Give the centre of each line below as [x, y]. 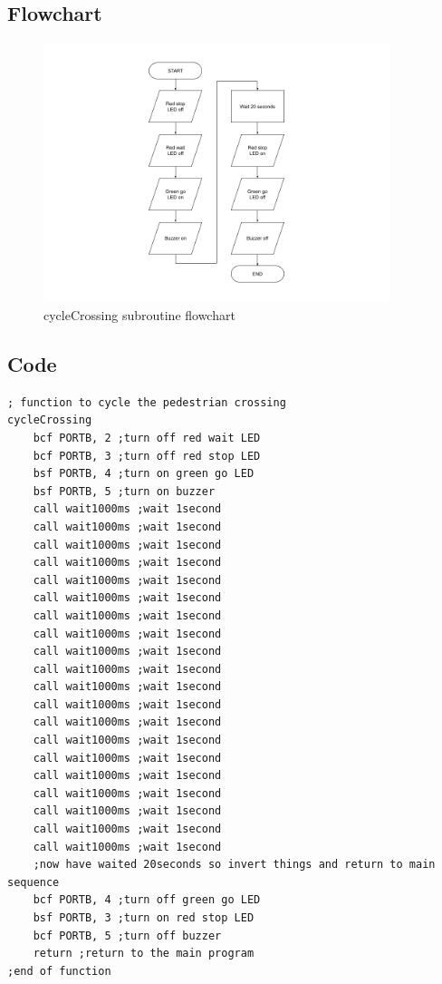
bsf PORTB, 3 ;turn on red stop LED [144, 918]
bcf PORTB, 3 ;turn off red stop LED [147, 456]
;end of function [59, 971]
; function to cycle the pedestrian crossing [147, 402]
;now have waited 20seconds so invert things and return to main [234, 865]
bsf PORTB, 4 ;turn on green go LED [144, 474]
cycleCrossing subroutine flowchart [139, 314]
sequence [34, 882]
